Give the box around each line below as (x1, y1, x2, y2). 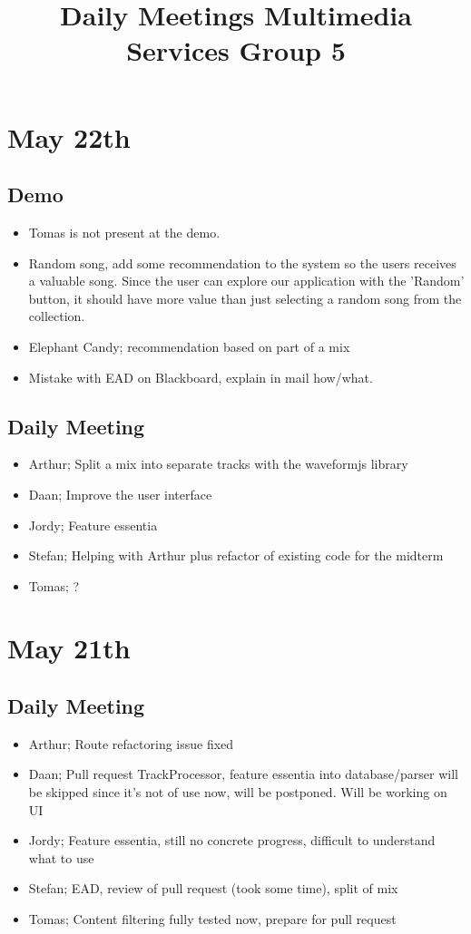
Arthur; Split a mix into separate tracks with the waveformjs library (28, 454, 408, 473)
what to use (28, 848, 94, 867)
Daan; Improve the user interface (28, 484, 212, 503)
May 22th (7, 118, 131, 155)
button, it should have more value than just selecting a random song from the (28, 288, 462, 307)
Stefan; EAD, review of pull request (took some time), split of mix (28, 879, 398, 898)
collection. (28, 306, 85, 326)
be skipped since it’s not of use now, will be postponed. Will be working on (28, 783, 447, 802)
